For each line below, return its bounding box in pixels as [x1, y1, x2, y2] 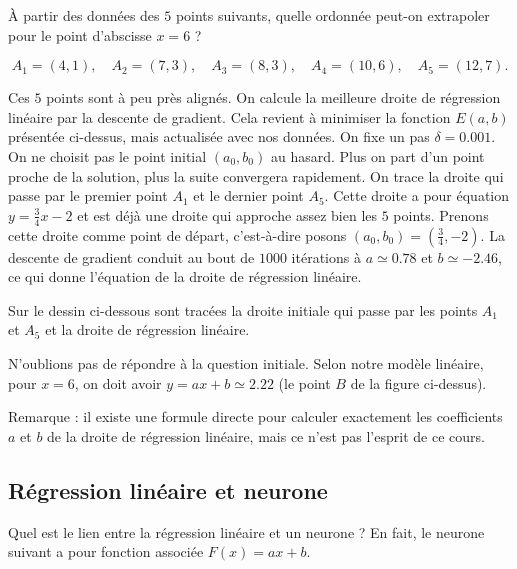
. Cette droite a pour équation [324, 185, 510, 206]
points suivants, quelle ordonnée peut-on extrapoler [175, 5, 490, 25]
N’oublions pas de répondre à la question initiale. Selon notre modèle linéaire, [8, 352, 484, 373]
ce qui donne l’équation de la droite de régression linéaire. [8, 266, 362, 287]
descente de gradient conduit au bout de [8, 246, 255, 267]
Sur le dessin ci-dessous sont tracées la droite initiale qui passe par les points [8, 299, 478, 320]
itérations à [291, 246, 361, 267]
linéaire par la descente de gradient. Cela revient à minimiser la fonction [8, 106, 451, 127]
